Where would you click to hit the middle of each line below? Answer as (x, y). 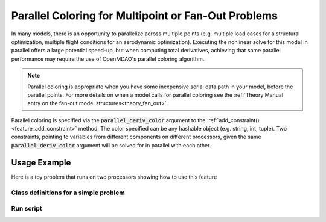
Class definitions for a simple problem (68, 193)
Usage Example (41, 162)
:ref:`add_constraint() (233, 120)
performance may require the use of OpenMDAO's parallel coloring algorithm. (108, 59)
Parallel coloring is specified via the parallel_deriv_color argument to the (108, 120)
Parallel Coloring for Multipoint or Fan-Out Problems (144, 16)
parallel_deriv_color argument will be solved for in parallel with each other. (111, 145)
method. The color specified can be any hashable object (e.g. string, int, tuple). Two (183, 129)
